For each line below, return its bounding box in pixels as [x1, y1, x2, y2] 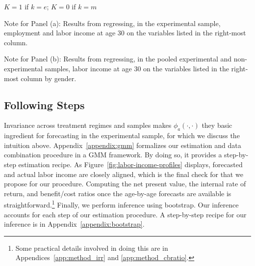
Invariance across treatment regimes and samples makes [4, 120, 172, 130]
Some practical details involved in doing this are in [15, 242, 168, 253]
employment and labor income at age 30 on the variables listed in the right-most [4, 28, 246, 38]
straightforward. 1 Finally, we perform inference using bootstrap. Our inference [4, 198, 239, 209]
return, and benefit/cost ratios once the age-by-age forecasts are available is [4, 188, 231, 198]
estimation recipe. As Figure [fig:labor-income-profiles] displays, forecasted [18, 159, 243, 169]
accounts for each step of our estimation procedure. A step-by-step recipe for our [4, 209, 247, 219]
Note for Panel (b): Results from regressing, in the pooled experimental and [4, 54, 232, 64]
